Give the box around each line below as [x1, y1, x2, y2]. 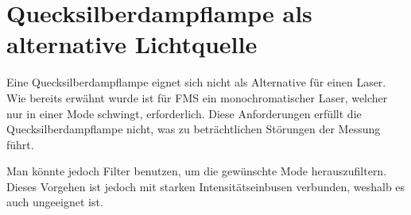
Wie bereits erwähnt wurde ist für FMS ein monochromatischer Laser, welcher [6, 89, 388, 106]
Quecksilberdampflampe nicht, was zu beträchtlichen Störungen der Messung [6, 121, 381, 137]
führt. [6, 136, 34, 152]
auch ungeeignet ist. [6, 194, 103, 210]
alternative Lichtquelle [6, 28, 258, 60]
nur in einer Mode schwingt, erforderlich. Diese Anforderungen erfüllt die [6, 105, 362, 121]
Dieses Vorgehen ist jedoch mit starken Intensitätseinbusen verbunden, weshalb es [6, 178, 405, 194]
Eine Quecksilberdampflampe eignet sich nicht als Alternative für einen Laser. [6, 74, 386, 90]
